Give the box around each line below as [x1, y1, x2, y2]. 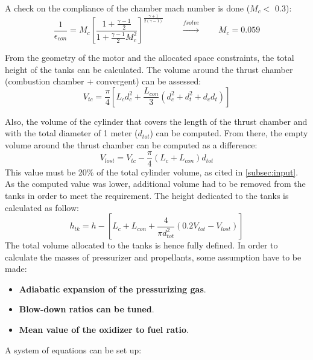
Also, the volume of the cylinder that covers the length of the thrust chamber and [5, 115, 308, 127]
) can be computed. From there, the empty [150, 127, 308, 139]
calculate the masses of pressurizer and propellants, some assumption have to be [5, 250, 302, 263]
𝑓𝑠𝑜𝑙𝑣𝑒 [183, 20, 200, 27]
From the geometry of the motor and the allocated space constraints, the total [5, 51, 294, 64]
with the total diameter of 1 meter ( [5, 127, 138, 139]
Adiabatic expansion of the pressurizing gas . [19, 282, 206, 295]
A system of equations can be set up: [5, 343, 142, 356]
